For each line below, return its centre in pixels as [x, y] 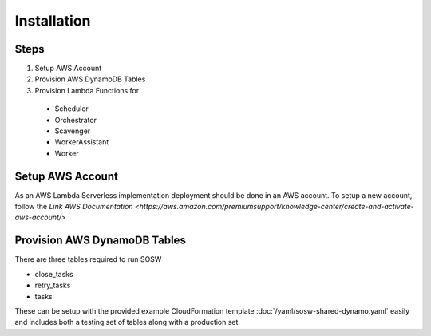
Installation [53, 21]
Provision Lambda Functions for [87, 90]
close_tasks [54, 274]
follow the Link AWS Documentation [74, 207]
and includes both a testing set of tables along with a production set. [128, 322]
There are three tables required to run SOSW [88, 259]
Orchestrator [76, 120]
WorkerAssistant [82, 142]
